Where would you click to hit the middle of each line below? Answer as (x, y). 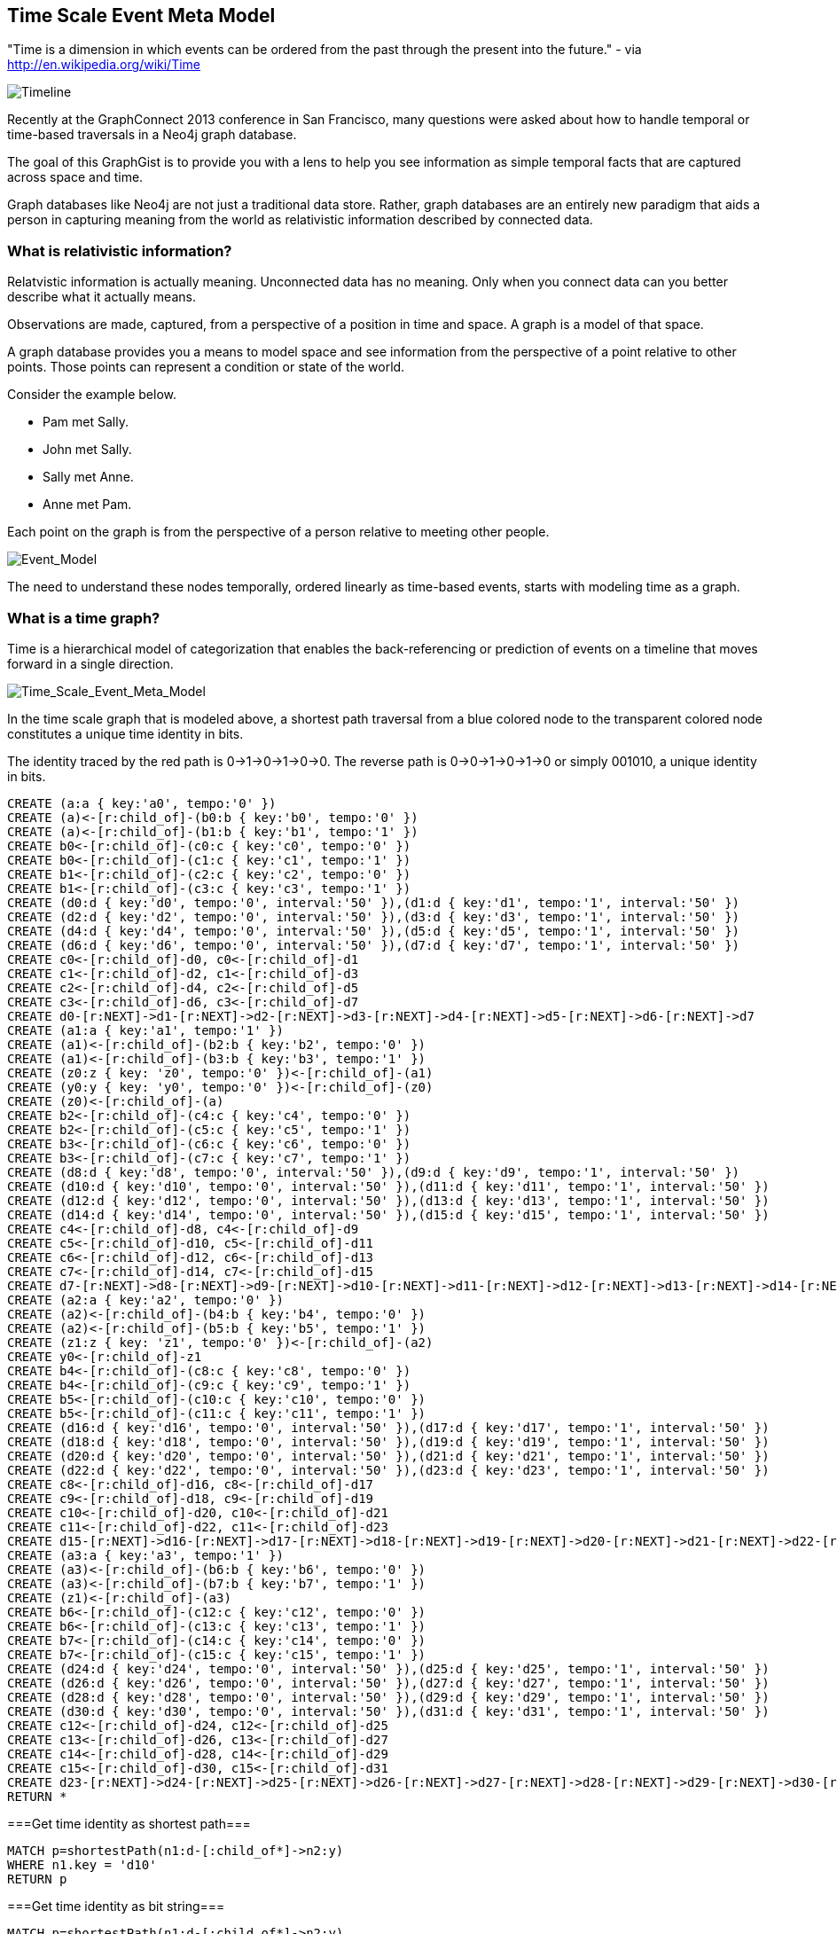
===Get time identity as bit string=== (116, 1906)
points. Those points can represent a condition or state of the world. (206, 367)
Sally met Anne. (88, 477)
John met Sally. (87, 450)
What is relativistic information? (120, 251)
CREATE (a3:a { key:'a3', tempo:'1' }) (145, 1555)
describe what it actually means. (102, 297)
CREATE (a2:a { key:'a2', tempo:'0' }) (145, 1300)
